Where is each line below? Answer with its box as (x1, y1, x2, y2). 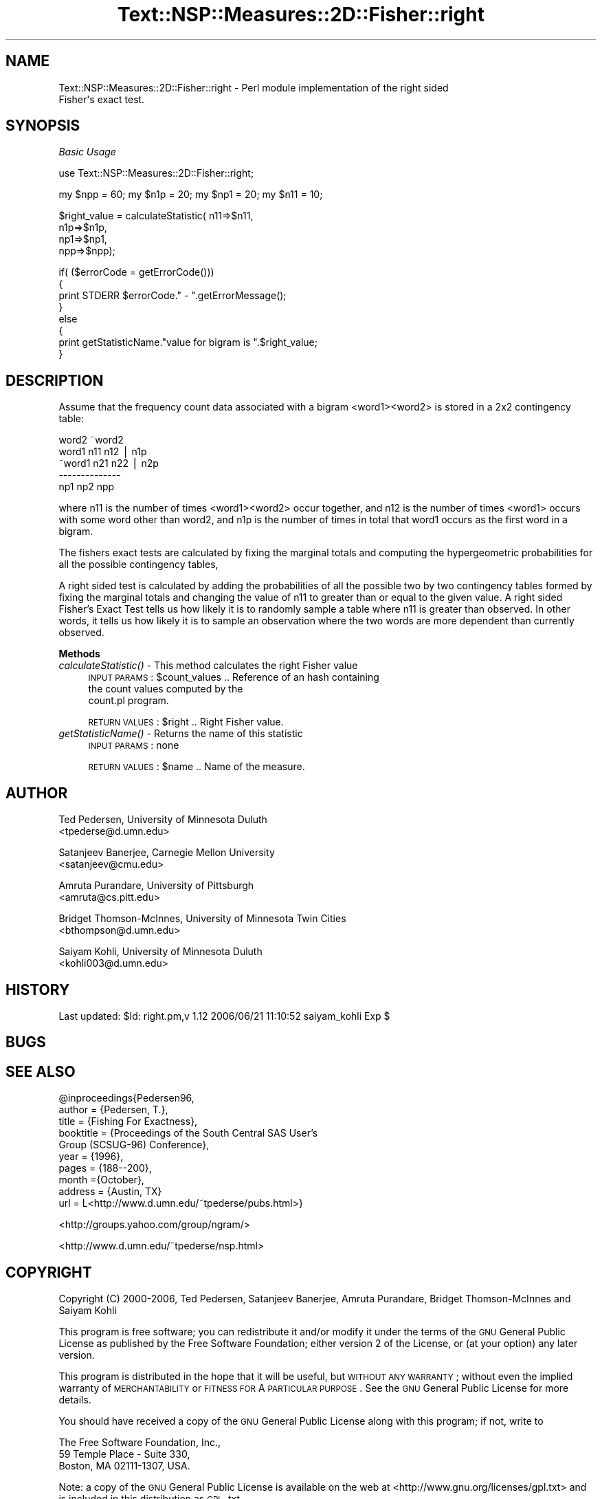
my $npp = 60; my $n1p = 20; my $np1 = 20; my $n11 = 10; (58, 188, 323, 201)
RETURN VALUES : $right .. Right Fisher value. (88, 716, 284, 728)
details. (58, 1394, 91, 1406)
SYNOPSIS (5, 117, 80, 135)
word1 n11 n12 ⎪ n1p (58, 446, 147, 458)
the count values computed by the (88, 683, 243, 695)
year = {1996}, (58, 1150, 124, 1163)
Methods (58, 648, 100, 660)
